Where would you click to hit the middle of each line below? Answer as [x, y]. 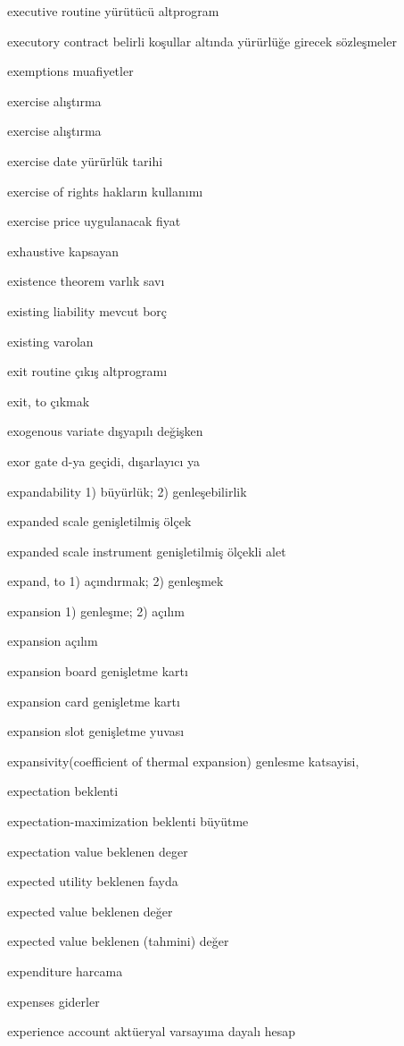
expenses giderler [54, 1001]
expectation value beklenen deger [98, 851]
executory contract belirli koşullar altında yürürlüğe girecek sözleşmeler [202, 41]
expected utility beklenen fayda [93, 881]
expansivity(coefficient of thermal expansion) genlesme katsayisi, [183, 761]
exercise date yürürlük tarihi [85, 160]
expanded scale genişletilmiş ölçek [99, 521]
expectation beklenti [63, 791]
